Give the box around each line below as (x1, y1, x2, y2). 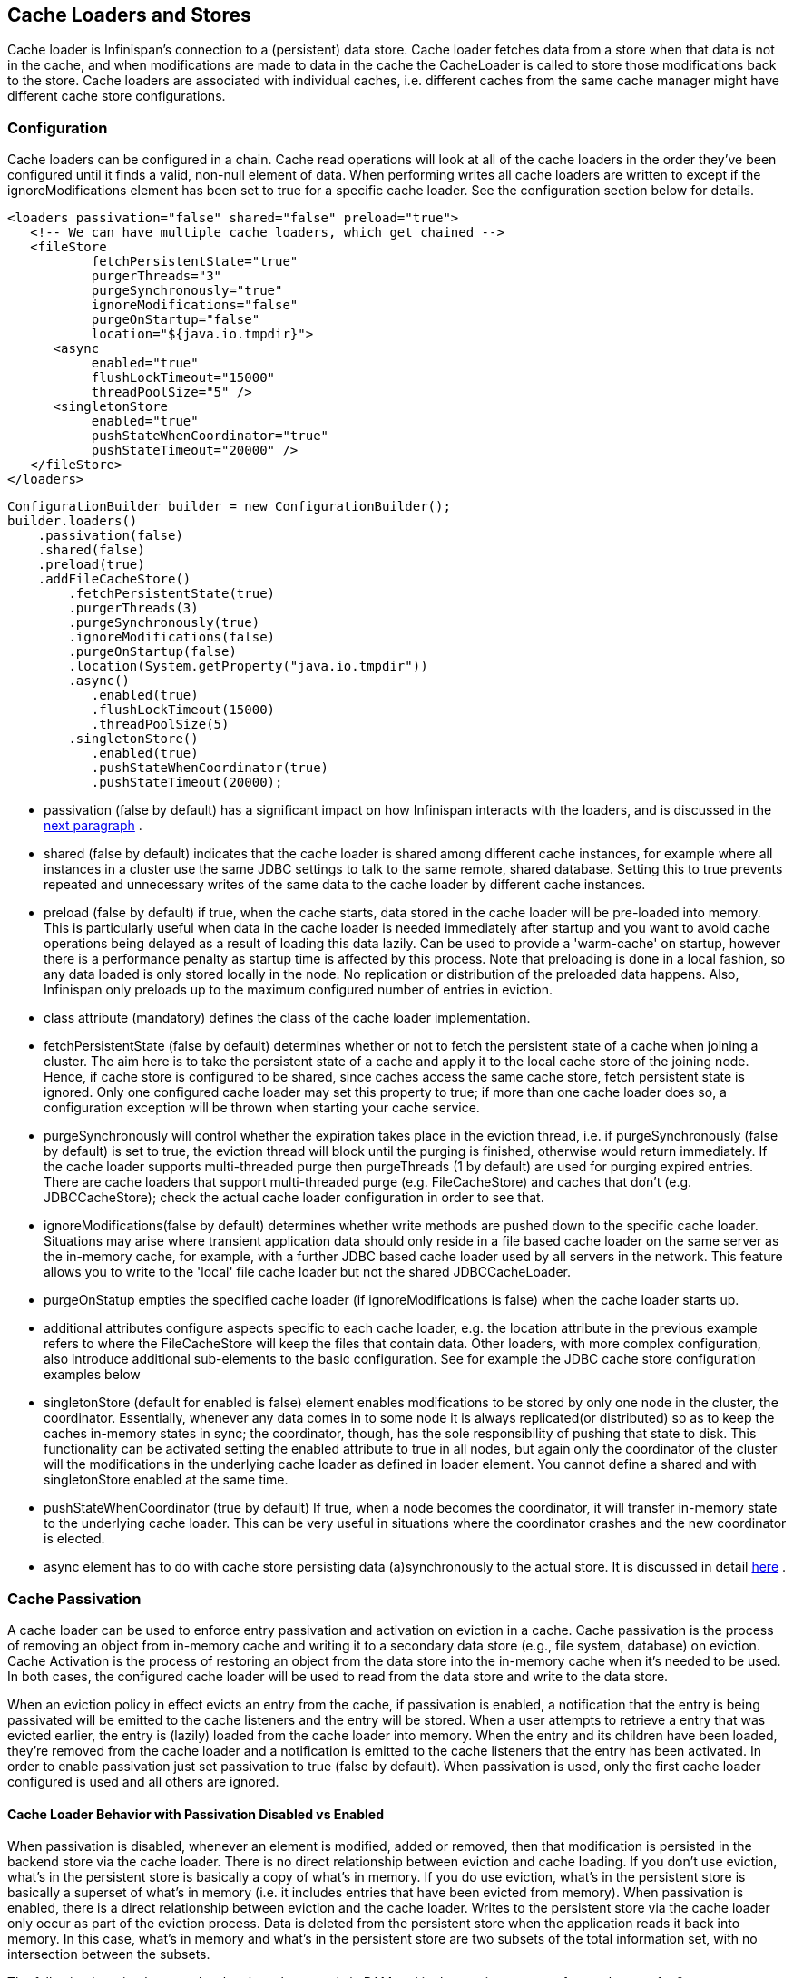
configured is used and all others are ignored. (7, 1773, 279, 1789)
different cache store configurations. (7, 88, 226, 104)
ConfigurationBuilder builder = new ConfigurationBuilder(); (7, 499, 451, 514)
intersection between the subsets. (7, 1946, 210, 1963)
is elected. (44, 1531, 105, 1547)
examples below (44, 1366, 141, 1383)
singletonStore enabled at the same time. (44, 1472, 289, 1488)
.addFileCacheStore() (37, 572, 191, 587)
